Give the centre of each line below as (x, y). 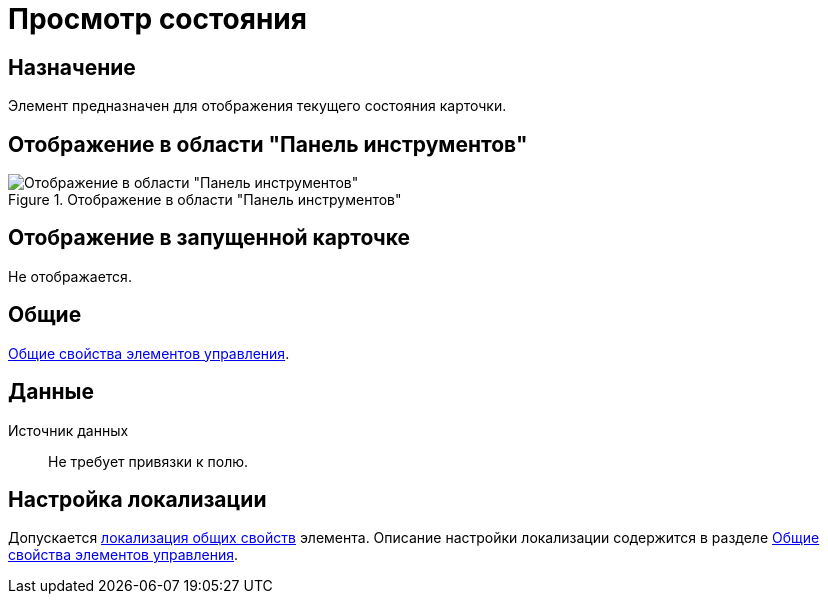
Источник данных (68, 430)
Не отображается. (70, 276)
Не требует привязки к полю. (148, 461)
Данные (51, 392)
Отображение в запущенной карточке (209, 238)
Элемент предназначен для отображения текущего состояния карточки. (257, 106)
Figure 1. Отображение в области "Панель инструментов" (205, 200)
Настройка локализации (137, 499)
